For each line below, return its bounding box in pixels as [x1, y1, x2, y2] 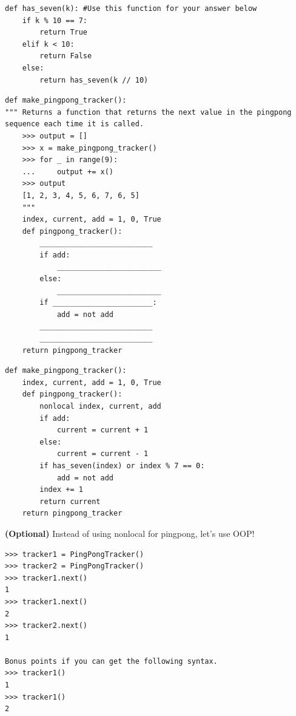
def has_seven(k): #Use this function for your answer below [5, 4, 257, 13]
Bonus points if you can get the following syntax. [5, 656, 218, 666]
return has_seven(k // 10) [39, 75, 149, 84]
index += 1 [39, 485, 83, 494]
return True [39, 28, 88, 37]
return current [39, 497, 101, 506]
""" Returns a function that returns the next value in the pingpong [5, 107, 292, 117]
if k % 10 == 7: [22, 16, 88, 25]
